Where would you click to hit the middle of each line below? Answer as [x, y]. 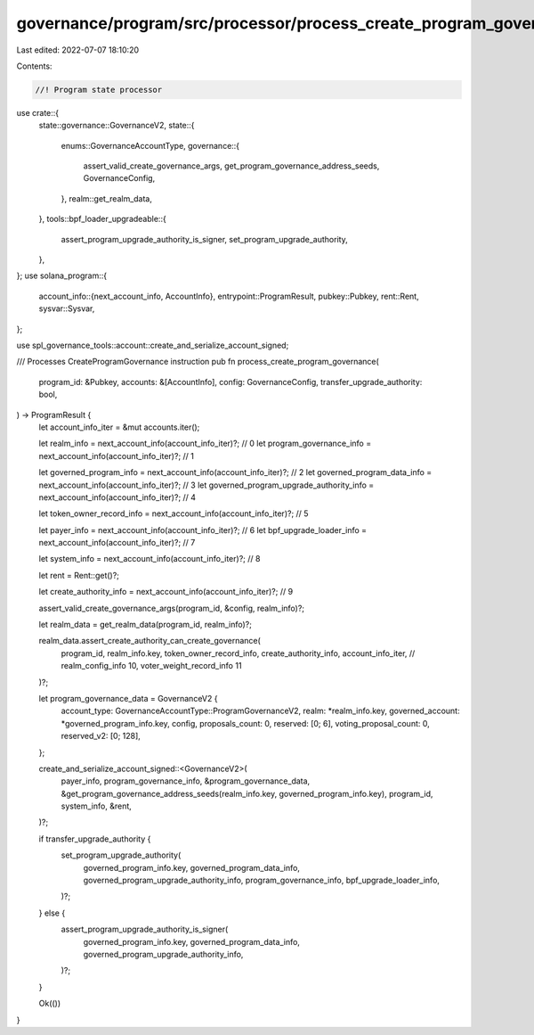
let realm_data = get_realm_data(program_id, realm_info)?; [146, 625]
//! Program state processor [99, 90]
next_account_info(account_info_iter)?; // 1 [117, 456]
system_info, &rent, [97, 806]
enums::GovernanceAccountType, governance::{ [150, 145]
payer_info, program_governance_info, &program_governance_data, [186, 781]
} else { [52, 913]
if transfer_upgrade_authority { [95, 839]
